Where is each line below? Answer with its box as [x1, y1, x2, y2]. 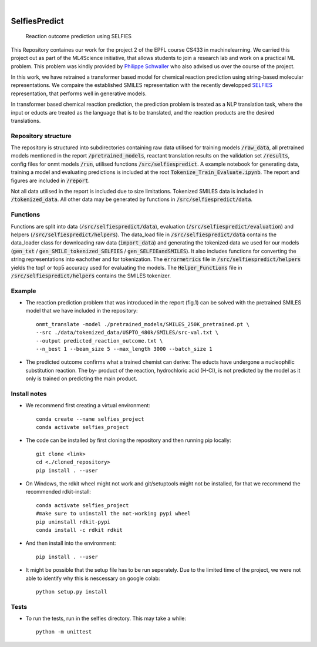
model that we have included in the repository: [25, 307, 138, 314]
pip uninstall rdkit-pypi [36, 518, 111, 525]
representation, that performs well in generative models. [11, 90, 147, 97]
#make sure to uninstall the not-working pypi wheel [36, 510, 191, 517]
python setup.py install [36, 588, 107, 595]
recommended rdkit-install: [25, 488, 91, 495]
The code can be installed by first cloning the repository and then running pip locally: [25, 437, 231, 444]
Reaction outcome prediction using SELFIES [25, 33, 132, 40]
